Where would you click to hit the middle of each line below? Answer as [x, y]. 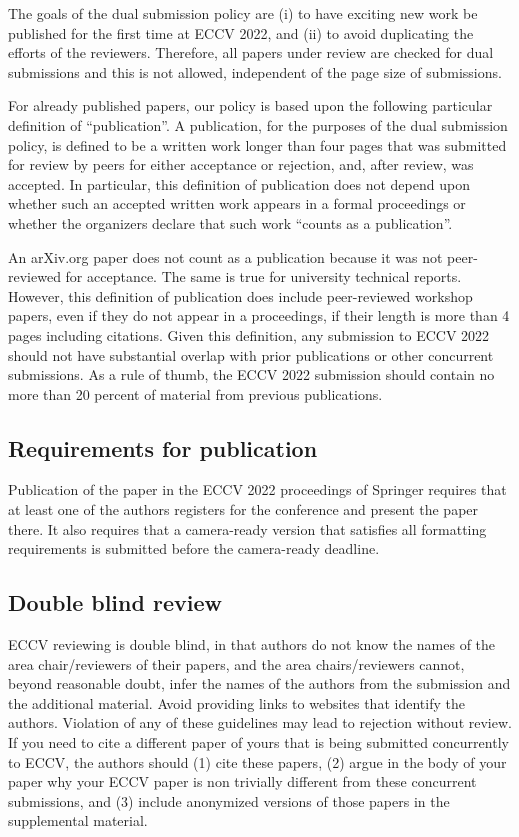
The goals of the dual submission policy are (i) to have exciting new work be [243, 13]
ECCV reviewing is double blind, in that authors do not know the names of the [252, 644]
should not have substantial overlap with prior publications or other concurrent [251, 354]
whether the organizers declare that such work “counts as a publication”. [230, 222]
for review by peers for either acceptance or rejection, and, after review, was [241, 164]
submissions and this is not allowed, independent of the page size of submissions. [255, 71]
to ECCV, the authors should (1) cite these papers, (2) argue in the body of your [257, 761]
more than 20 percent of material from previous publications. [195, 393]
